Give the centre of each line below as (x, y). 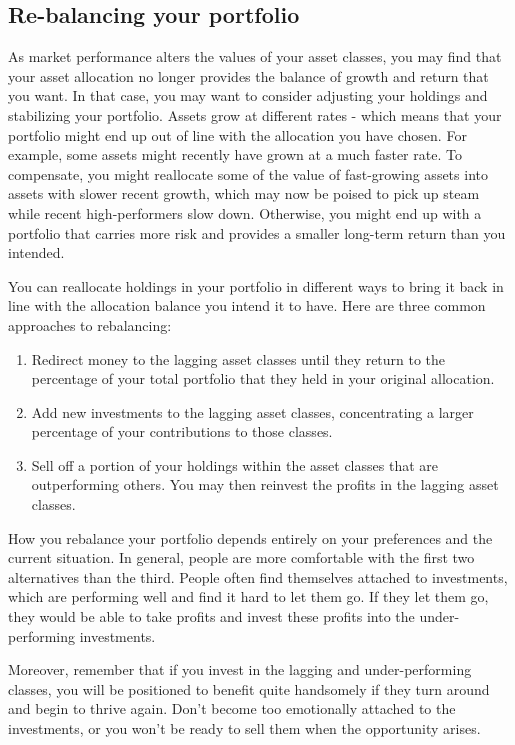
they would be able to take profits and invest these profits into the (211, 616)
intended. (36, 252)
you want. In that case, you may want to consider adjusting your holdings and (248, 95)
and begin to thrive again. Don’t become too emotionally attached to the (232, 708)
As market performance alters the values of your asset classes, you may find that (255, 56)
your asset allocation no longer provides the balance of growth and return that (248, 75)
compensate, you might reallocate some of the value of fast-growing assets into (248, 173)
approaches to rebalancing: (90, 324)
